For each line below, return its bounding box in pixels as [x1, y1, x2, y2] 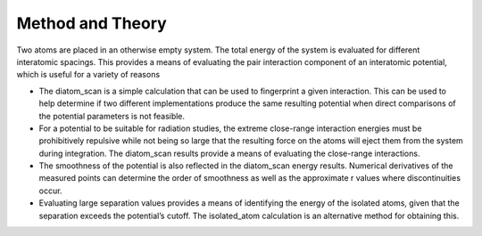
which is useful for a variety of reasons [16, 69, 161, 80]
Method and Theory [16, 13, 167, 33]
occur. [38, 185, 62, 196]
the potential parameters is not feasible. [38, 110, 186, 121]
